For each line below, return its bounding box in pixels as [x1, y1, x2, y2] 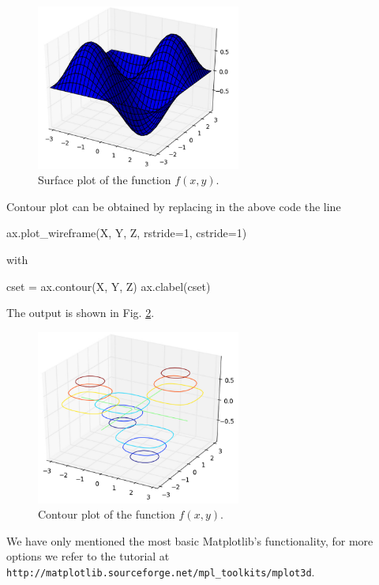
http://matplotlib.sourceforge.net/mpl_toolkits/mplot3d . [6, 564, 315, 580]
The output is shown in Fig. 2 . [6, 304, 155, 321]
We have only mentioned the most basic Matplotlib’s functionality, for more [6, 532, 373, 549]
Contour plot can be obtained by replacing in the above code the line [6, 198, 341, 214]
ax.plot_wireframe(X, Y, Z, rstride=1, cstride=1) [6, 225, 247, 241]
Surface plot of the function [38, 172, 171, 188]
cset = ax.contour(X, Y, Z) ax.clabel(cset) [6, 277, 211, 294]
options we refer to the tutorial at [6, 548, 170, 564]
